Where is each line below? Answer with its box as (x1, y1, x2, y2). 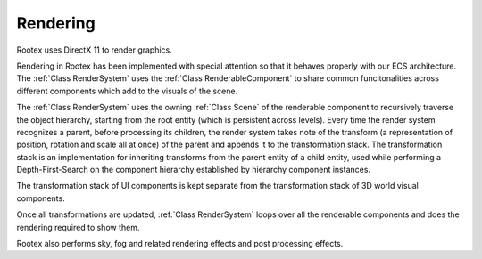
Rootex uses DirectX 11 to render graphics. (16, 45, 173, 55)
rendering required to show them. (16, 222, 140, 232)
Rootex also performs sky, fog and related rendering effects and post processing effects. (16, 239, 344, 249)
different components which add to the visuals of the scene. (16, 85, 238, 96)
